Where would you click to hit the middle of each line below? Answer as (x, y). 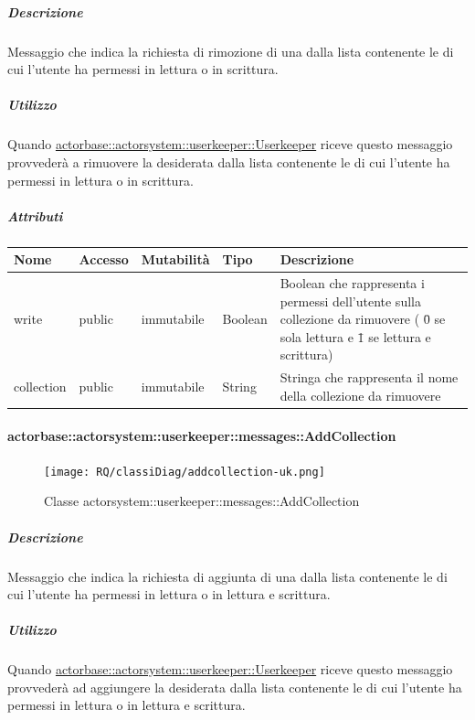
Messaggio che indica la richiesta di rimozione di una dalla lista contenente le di (231, 51)
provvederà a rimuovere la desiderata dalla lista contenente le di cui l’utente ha (229, 161)
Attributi (35, 215)
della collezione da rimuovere (360, 395)
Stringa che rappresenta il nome (369, 377)
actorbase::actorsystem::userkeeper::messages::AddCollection (202, 435)
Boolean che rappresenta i (352, 283)
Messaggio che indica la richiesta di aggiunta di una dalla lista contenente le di (227, 576)
